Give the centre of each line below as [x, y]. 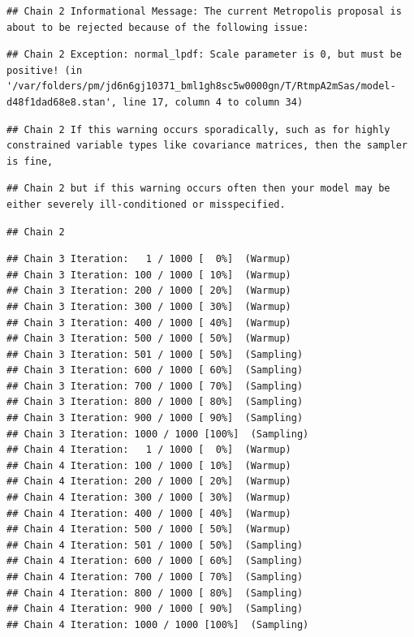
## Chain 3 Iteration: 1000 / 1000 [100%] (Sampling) [158, 434]
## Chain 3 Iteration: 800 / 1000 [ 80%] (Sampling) [155, 402]
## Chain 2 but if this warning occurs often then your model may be [198, 189]
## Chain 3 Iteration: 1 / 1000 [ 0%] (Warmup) [149, 259]
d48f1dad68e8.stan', [62, 102]
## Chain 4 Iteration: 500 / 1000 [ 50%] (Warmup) [149, 529]
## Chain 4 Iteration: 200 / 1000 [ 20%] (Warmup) [149, 482]
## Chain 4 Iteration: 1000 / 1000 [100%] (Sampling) [158, 624]
